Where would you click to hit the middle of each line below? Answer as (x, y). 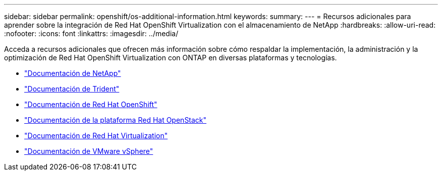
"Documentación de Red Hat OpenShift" (91, 104)
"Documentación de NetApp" (73, 73)
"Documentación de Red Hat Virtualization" (96, 136)
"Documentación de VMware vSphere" (89, 151)
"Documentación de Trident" (72, 89)
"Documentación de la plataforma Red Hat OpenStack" (116, 120)
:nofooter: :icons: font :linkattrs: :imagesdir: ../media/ (91, 33)
